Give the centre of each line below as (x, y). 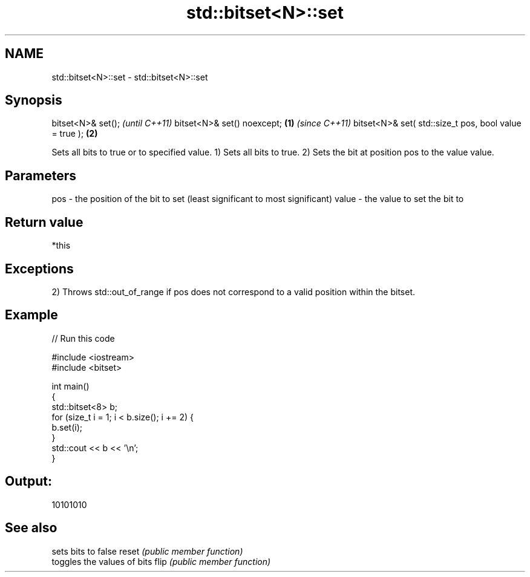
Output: (28, 481)
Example (31, 315)
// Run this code (83, 338)
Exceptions (39, 269)
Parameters (41, 175)
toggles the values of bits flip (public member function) (161, 561)
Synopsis (34, 100)
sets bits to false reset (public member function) (147, 551)
